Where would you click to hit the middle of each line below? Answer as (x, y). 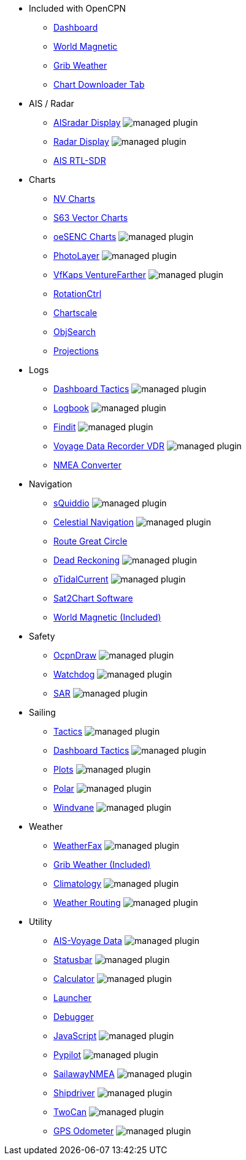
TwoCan (70, 1112)
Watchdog (74, 674)
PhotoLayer (77, 256)
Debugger (74, 1017)
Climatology (78, 884)
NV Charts (74, 199)
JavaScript (75, 1036)
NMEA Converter (88, 465)
